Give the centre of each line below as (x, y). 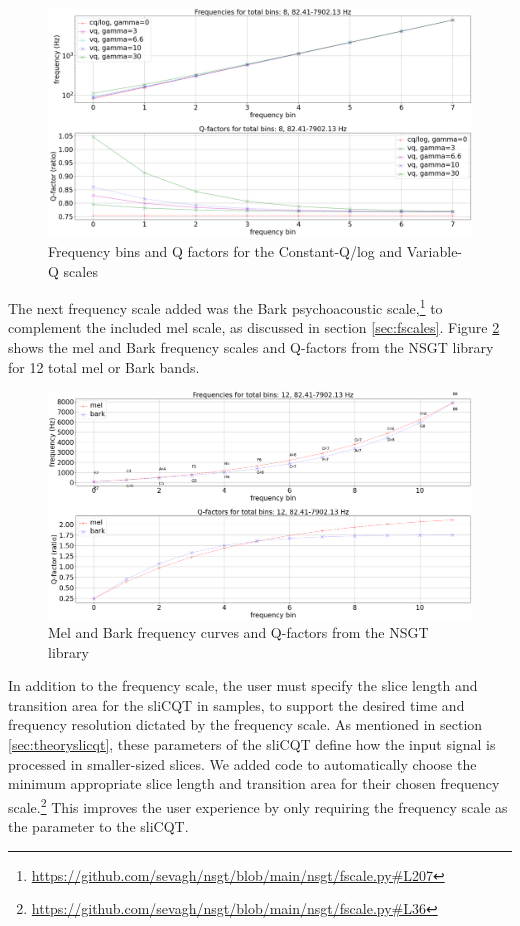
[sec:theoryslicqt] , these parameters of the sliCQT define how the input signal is (252, 744)
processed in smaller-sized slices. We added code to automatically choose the (242, 763)
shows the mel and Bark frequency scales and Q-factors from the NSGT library (251, 347)
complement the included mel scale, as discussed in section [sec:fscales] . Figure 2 (254, 327)
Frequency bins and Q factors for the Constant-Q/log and (225, 250)
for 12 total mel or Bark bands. (104, 366)
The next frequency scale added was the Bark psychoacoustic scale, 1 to (225, 306)
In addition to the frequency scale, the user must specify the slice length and (243, 685)
